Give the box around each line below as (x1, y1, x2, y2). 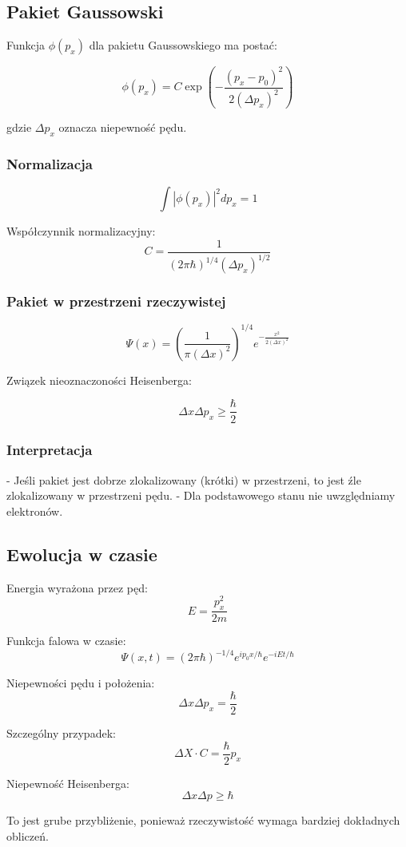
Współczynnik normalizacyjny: (6, 223, 156, 239)
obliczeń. (6, 827, 49, 844)
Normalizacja (6, 153, 93, 173)
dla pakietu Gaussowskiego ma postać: (89, 37, 277, 53)
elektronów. (6, 502, 63, 519)
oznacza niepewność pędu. (58, 119, 187, 136)
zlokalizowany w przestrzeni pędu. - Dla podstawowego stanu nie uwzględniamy (6, 487, 396, 504)
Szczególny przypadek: (6, 724, 116, 741)
